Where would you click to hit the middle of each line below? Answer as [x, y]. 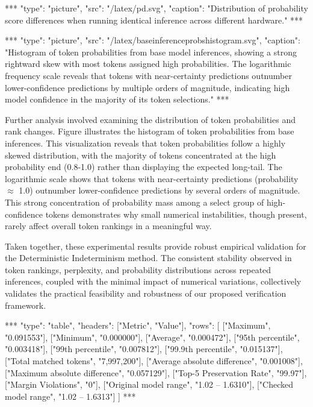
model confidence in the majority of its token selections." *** [117, 99]
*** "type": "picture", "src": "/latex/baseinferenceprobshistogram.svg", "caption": [153, 40]
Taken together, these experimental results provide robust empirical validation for [156, 246]
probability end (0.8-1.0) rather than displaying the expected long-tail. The [144, 167]
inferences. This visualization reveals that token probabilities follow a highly [145, 143]
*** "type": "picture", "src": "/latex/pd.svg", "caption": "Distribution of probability [156, 8]
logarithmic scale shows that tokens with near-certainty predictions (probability [152, 178]
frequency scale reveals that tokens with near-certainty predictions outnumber [148, 75]
